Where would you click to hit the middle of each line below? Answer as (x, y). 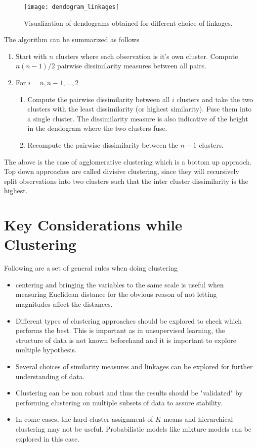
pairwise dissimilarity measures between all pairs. (132, 66)
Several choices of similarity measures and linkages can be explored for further (134, 366)
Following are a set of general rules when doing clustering (91, 268)
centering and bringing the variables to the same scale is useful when (120, 284)
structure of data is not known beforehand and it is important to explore (126, 340)
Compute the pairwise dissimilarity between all (99, 99)
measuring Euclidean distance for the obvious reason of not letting (116, 294)
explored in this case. (47, 438)
